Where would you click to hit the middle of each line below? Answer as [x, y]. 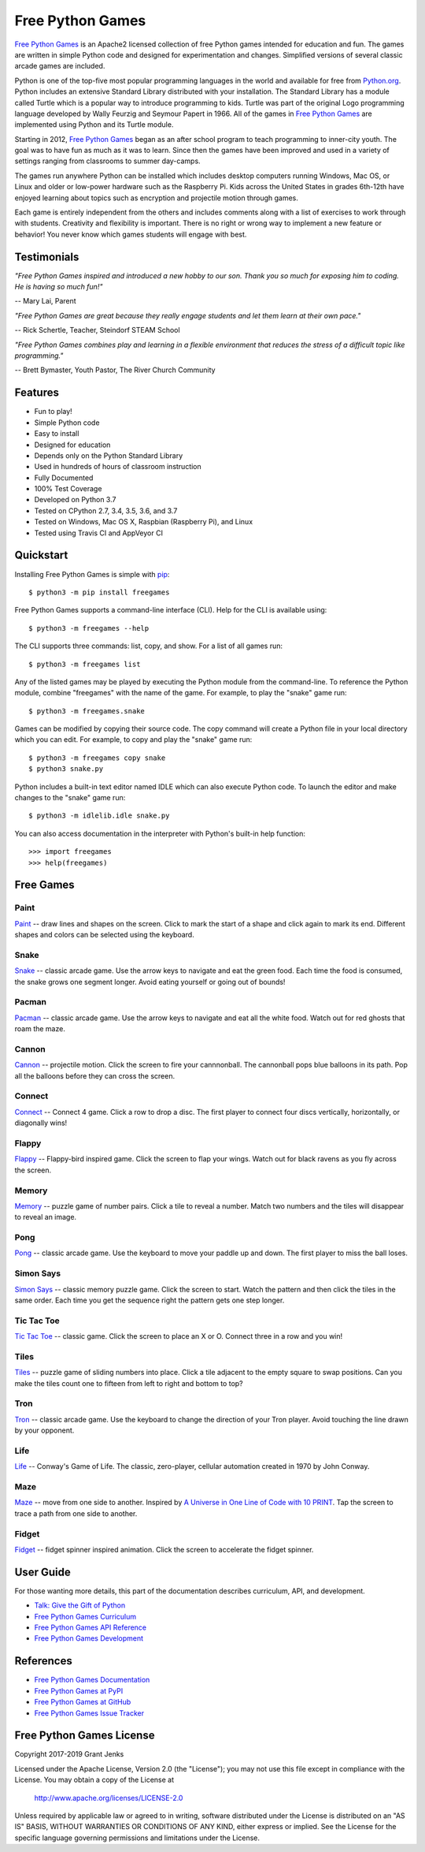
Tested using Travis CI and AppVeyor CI [98, 533]
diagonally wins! [41, 1123]
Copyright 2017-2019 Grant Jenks [69, 1754]
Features [37, 393]
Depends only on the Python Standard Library [109, 455]
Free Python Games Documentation [92, 1680]
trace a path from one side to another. [76, 1513]
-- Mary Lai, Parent [45, 301]
